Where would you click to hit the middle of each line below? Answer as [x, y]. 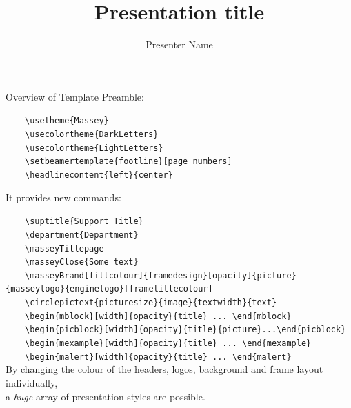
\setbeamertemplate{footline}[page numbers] [129, 162]
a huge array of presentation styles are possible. [106, 396]
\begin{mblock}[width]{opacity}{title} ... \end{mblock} [158, 316]
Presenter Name [179, 44]
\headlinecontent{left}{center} [99, 175]
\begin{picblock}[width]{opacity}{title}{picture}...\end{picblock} [185, 330]
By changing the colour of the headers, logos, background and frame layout [164, 369]
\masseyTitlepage [64, 248]
